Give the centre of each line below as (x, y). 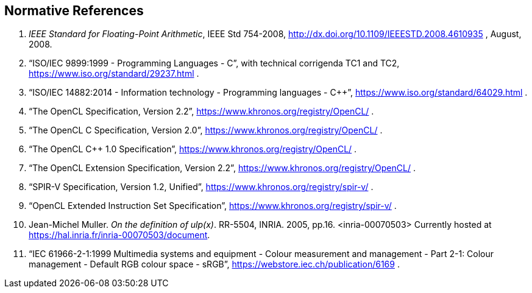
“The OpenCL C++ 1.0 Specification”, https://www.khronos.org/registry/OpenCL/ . (193, 149)
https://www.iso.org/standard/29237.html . (114, 74)
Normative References (74, 11)
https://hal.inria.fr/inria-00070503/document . (119, 235)
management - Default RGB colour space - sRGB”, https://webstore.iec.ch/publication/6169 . (214, 264)
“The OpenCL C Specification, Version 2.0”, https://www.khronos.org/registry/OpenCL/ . (206, 130)
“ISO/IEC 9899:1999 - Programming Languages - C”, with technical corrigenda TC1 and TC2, (214, 63)
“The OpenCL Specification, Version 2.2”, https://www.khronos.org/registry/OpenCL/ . (201, 111)
